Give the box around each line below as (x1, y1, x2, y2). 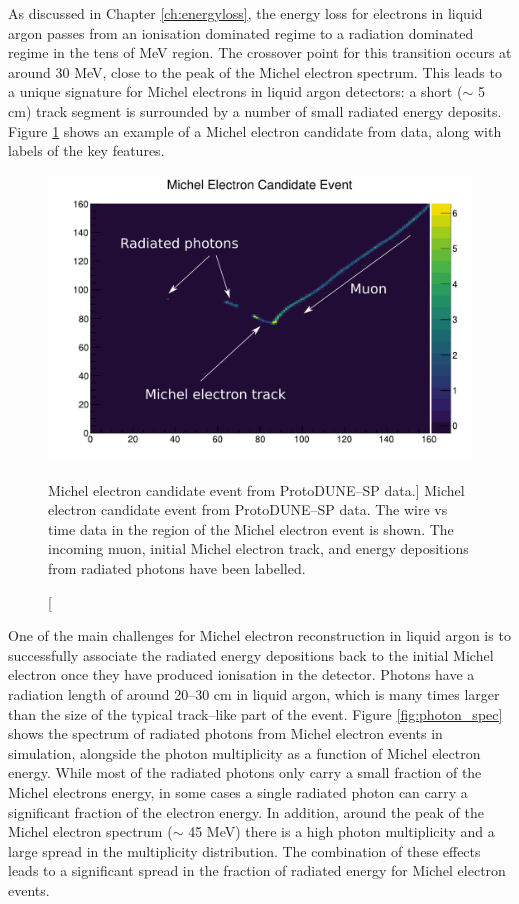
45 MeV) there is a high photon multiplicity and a (188, 821, 495, 842)
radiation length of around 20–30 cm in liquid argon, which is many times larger (8, 684, 500, 705)
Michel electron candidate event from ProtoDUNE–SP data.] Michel (48, 479, 465, 500)
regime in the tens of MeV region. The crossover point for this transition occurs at (8, 42, 512, 63)
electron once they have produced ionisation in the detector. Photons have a (8, 664, 475, 685)
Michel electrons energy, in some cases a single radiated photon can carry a (8, 782, 468, 803)
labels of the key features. (8, 140, 165, 161)
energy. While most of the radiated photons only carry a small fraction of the (8, 762, 482, 783)
